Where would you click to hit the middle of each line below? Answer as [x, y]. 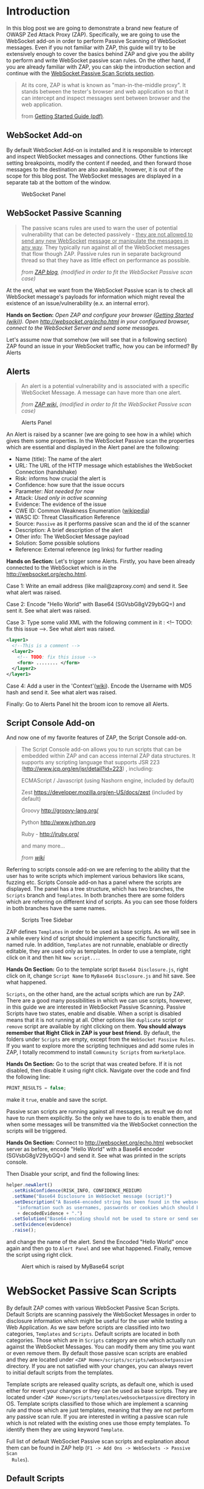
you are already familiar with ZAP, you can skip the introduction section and [101, 67]
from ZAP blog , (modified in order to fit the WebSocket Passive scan [107, 272]
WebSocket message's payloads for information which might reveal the [96, 297]
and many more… [43, 846]
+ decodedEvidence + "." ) [50, 1213]
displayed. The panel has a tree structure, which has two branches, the [95, 889]
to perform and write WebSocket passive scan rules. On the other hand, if [99, 60]
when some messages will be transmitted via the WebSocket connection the [102, 1125]
